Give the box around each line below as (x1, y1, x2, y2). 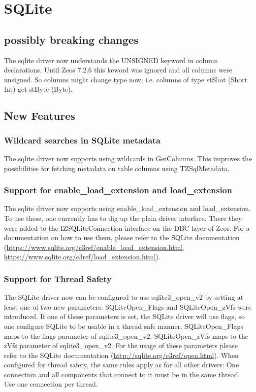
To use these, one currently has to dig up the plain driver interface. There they (4, 213, 242, 223)
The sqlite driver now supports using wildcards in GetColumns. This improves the (4, 153, 252, 163)
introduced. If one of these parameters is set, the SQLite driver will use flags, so (4, 311, 245, 321)
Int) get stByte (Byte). (4, 84, 73, 94)
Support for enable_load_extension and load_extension (4, 184, 232, 196)
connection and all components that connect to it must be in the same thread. (4, 369, 240, 379)
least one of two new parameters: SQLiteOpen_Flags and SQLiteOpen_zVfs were (4, 301, 252, 312)
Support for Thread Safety (4, 272, 112, 285)
